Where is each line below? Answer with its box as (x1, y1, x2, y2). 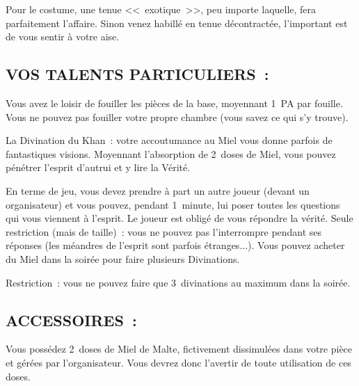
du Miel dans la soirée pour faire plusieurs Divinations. (6, 251, 240, 266)
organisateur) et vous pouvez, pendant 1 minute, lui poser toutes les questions (6, 197, 340, 211)
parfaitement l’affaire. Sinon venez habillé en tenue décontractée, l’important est (6, 15, 348, 30)
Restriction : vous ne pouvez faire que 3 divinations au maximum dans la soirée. (6, 275, 351, 289)
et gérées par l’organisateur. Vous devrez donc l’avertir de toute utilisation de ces (6, 355, 351, 369)
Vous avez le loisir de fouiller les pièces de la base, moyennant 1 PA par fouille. (6, 95, 343, 110)
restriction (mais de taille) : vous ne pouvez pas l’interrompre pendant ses (6, 224, 322, 239)
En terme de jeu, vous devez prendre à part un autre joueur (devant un (6, 183, 310, 198)
